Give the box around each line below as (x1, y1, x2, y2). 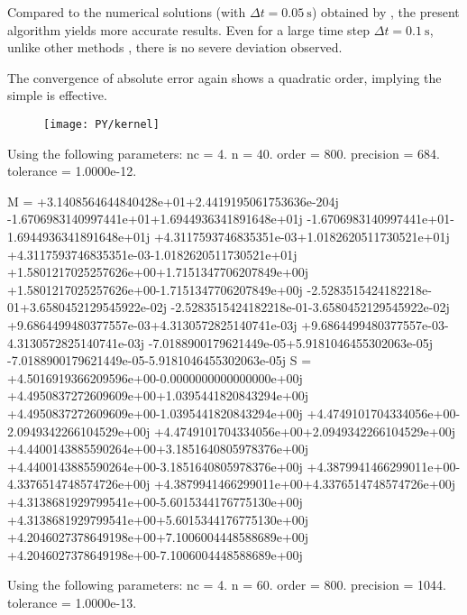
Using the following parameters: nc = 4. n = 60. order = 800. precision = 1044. (7, 575, 446, 594)
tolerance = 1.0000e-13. (7, 592, 137, 611)
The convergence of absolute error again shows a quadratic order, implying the (7, 68, 442, 87)
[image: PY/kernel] (43, 117, 160, 131)
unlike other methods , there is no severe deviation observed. (7, 38, 343, 57)
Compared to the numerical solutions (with (7, 3, 246, 21)
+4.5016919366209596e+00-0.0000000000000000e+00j (7, 368, 303, 387)
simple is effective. (7, 86, 107, 105)
